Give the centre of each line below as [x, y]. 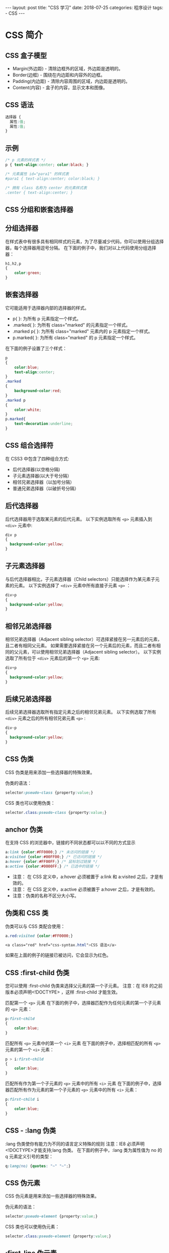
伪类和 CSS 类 [27, 913]
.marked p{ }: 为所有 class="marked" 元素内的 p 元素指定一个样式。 [82, 331]
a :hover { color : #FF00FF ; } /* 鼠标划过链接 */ [52, 862]
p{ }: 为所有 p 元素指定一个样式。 [47, 318]
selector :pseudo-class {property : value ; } [49, 793]
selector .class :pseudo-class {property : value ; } [56, 812]
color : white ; [28, 410]
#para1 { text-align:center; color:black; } [53, 179]
